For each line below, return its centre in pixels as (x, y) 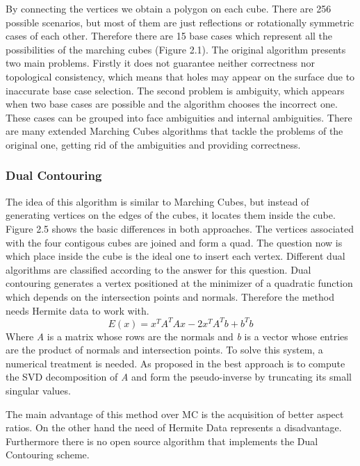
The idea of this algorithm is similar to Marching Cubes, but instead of (157, 201)
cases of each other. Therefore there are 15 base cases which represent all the (169, 36)
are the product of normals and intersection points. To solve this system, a (164, 350)
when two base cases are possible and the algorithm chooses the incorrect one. (172, 104)
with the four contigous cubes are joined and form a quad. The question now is (174, 242)
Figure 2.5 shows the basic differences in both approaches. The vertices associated (180, 228)
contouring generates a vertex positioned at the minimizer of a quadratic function (179, 283)
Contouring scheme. (48, 455)
